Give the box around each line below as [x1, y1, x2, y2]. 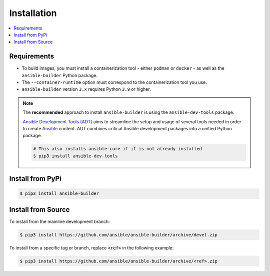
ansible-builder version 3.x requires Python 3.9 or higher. [21, 86, 151, 92]
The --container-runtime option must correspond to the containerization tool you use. [21, 79, 207, 85]
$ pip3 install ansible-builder [19, 191, 99, 196]
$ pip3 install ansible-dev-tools [33, 153, 118, 159]
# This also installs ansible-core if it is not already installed [33, 146, 202, 152]
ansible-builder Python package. [21, 72, 97, 78]
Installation [9, 8, 57, 19]
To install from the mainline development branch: [9, 218, 110, 224]
